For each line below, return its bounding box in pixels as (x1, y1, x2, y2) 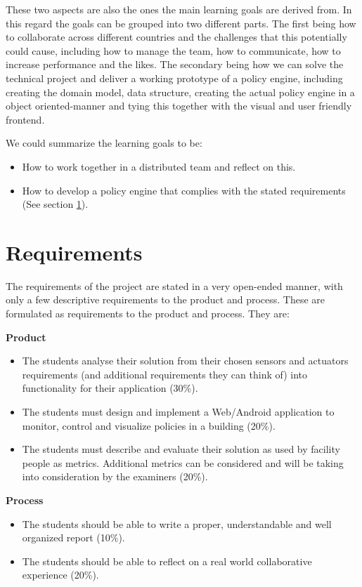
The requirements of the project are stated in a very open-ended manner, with (6, 278, 343, 293)
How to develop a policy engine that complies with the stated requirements (22, 183, 346, 197)
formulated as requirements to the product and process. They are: (6, 306, 290, 321)
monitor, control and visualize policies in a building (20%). (22, 418, 276, 433)
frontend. (6, 112, 45, 126)
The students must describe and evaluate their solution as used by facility (22, 442, 340, 456)
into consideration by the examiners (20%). (22, 469, 208, 484)
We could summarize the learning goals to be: (6, 136, 202, 150)
